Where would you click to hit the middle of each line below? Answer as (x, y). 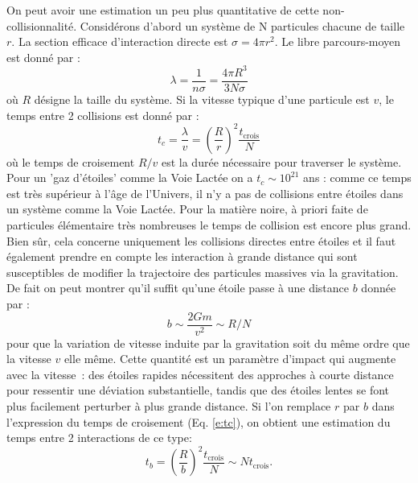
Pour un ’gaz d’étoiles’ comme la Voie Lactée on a (130, 178)
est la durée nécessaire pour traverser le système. (281, 161)
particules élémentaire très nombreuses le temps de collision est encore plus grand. (209, 225)
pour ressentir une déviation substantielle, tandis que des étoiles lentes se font (198, 390)
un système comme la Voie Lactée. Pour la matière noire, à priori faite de (187, 209)
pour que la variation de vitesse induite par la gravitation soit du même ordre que (208, 343)
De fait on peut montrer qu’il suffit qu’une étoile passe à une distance (178, 288)
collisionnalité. (42, 25)
